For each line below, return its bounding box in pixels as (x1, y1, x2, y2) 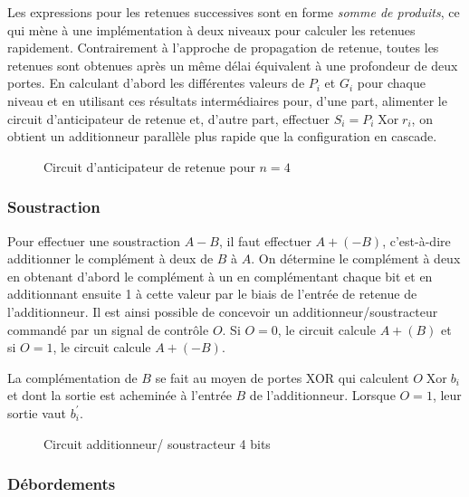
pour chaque (357, 73, 426, 92)
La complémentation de (7, 368, 138, 387)
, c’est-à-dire (382, 231, 451, 250)
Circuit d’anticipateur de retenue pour (43, 157, 255, 176)
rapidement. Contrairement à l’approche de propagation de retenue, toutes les (7, 38, 439, 57)
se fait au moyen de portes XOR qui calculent (155, 368, 409, 387)
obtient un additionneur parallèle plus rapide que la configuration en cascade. (7, 127, 437, 146)
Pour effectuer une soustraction (7, 231, 181, 250)
